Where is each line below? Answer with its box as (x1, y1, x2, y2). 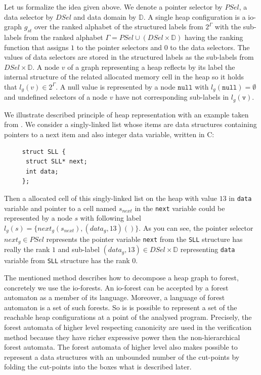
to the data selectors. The (170, 41, 250, 52)
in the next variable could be (135, 202, 225, 213)
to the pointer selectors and (76, 41, 162, 52)
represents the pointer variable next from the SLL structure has (46, 233, 243, 244)
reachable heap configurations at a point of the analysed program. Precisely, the (4, 312, 252, 322)
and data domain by (73, 11, 137, 22)
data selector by (4, 11, 54, 22)
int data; (25, 168, 59, 175)
